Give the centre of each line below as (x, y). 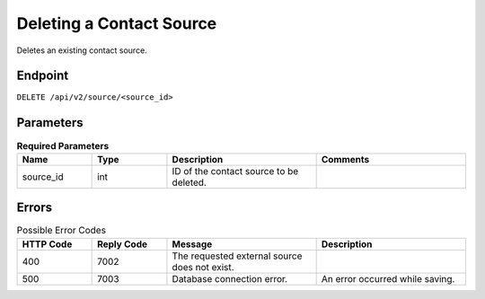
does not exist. (203, 267)
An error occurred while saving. (388, 278)
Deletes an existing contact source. (82, 50)
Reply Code (123, 244)
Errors (35, 208)
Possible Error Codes (62, 231)
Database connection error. (229, 278)
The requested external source (237, 256)
